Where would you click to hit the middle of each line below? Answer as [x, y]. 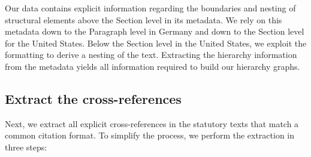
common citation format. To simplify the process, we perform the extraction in [150, 135]
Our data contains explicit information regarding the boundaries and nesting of [150, 8]
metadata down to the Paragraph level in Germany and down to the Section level [155, 31]
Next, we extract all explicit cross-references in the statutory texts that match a [152, 123]
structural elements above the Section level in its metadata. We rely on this [144, 19]
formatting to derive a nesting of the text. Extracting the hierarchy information [151, 55]
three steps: [26, 147]
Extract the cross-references [93, 98]
